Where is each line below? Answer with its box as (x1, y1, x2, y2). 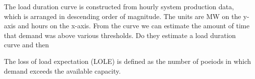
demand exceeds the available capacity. (4, 65, 121, 76)
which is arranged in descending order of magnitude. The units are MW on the (4, 11, 241, 21)
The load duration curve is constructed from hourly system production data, (4, 1, 234, 11)
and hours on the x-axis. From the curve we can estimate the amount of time (18, 20, 250, 31)
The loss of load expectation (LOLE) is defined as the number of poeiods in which (4, 56, 251, 66)
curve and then (4, 39, 49, 50)
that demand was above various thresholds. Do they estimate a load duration (4, 30, 236, 40)
